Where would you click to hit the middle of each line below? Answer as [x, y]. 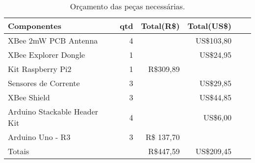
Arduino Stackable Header [53, 111]
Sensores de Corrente [44, 83]
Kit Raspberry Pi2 [40, 69]
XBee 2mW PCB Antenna [53, 40]
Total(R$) [160, 26]
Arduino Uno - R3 [39, 137]
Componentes [35, 26]
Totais [19, 151]
